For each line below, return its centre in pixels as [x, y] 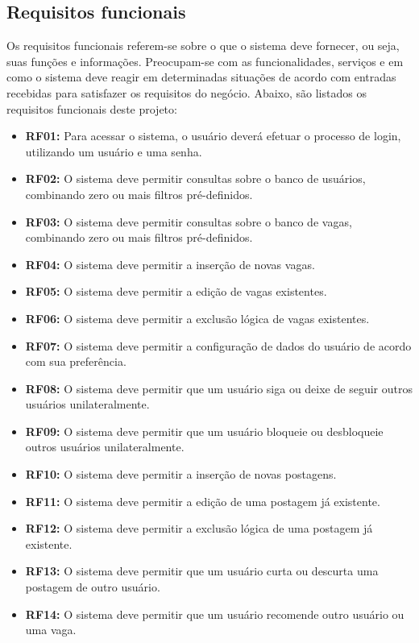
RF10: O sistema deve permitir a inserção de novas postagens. [181, 474]
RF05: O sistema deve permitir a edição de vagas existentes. [176, 291]
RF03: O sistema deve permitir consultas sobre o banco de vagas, [189, 221]
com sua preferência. [76, 361]
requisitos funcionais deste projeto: [92, 108]
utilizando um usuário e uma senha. [114, 151]
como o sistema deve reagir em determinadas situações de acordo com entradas [201, 77]
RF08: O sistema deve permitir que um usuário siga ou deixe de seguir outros [219, 388]
